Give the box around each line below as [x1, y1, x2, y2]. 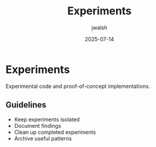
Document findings [14, 122, 61, 129]
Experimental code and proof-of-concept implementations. [5, 82, 151, 90]
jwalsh [91, 24, 108, 31]
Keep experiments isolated [14, 115, 80, 123]
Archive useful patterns [14, 134, 72, 142]
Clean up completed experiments [14, 128, 96, 136]
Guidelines [5, 100, 46, 110]
